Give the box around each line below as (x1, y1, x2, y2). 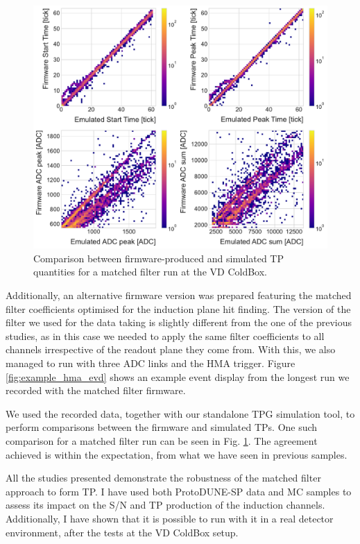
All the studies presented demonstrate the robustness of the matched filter (6, 470, 321, 485)
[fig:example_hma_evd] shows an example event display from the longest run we (6, 369, 350, 384)
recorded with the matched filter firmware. (6, 383, 186, 398)
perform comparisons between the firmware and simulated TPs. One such (6, 420, 318, 434)
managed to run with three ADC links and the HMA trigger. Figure (6, 356, 295, 371)
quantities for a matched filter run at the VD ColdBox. (33, 264, 267, 279)
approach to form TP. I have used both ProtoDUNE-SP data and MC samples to (6, 484, 352, 498)
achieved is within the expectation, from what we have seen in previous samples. (6, 447, 348, 461)
